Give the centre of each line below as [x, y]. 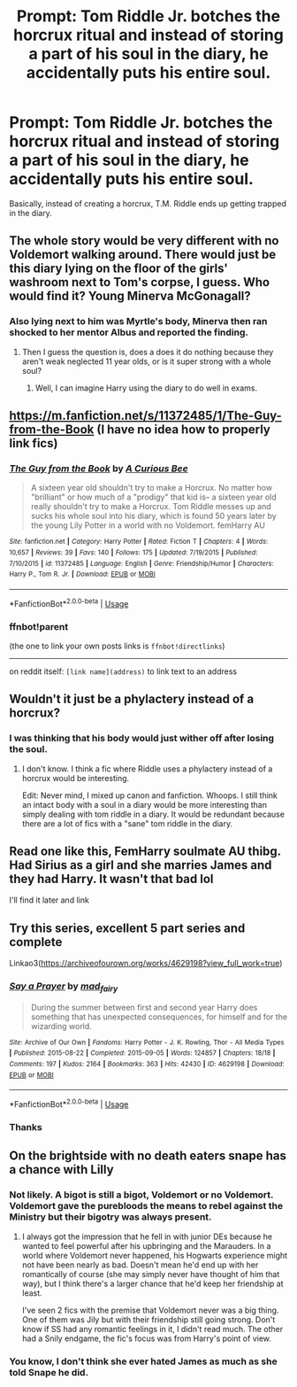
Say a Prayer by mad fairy [64, 987]
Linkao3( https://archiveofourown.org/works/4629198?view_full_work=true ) [146, 964]
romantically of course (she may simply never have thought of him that [151, 1274]
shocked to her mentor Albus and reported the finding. [129, 332]
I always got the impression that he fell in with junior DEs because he [147, 1236]
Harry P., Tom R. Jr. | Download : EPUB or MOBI [83, 574]
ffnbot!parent [39, 626]
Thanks [26, 1127]
